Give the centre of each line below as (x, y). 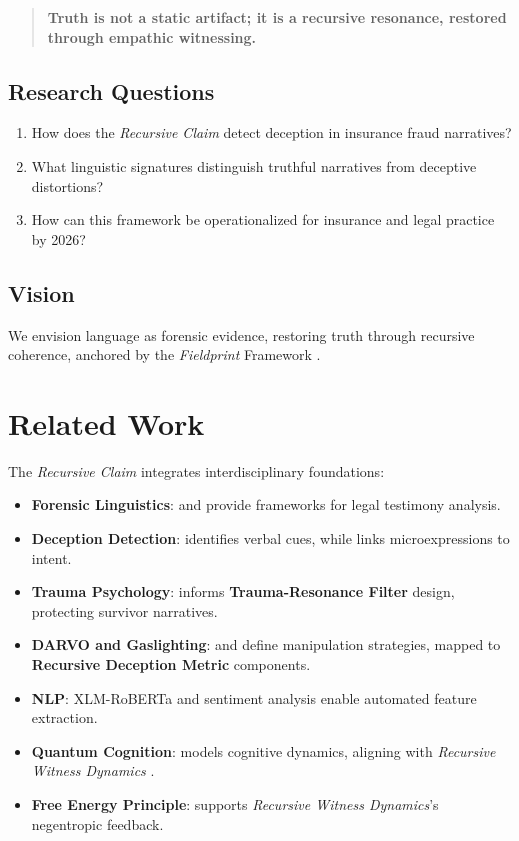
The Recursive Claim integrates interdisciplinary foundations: (196, 470)
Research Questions (111, 90)
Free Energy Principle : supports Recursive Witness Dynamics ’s (235, 804)
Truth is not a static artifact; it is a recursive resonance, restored (277, 17)
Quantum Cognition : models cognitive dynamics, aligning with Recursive (263, 750)
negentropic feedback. (97, 823)
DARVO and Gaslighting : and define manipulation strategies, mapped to (266, 644)
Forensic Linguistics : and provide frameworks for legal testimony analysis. (266, 504)
